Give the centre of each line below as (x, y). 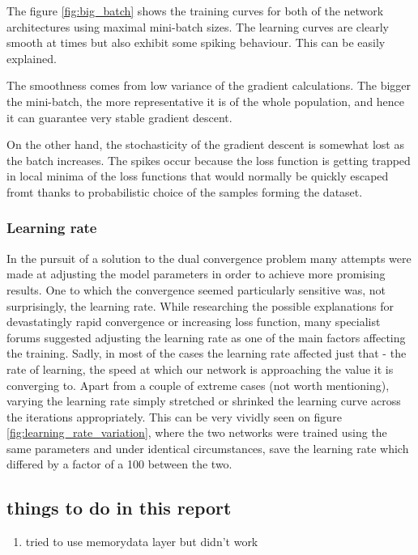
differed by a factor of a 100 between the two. (119, 464)
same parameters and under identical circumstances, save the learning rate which (208, 448)
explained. (32, 58)
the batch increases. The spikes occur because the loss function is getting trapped (209, 160)
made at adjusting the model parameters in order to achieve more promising (196, 274)
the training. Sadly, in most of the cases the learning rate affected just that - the (207, 353)
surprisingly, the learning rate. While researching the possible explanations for (200, 305)
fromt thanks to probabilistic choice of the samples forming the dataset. (185, 191)
